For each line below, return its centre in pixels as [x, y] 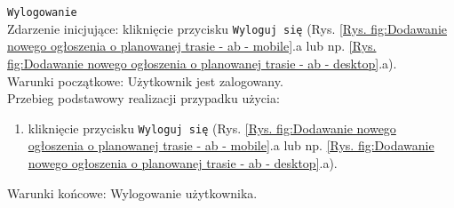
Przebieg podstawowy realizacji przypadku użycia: [143, 98]
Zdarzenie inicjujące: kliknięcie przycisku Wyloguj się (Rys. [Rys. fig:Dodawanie [227, 28]
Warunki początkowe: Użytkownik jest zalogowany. [145, 80]
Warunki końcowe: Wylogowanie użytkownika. [132, 192]
